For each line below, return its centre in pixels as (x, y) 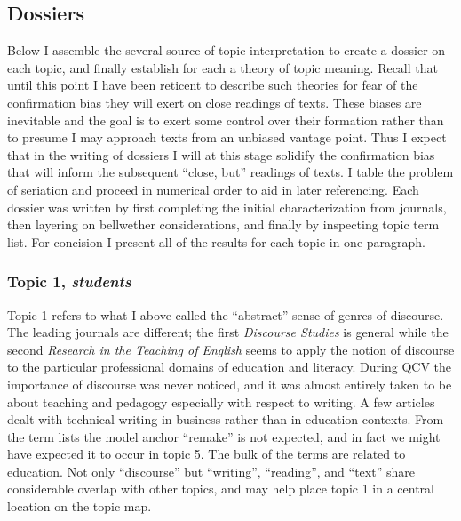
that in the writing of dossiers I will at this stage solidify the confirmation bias (221, 154)
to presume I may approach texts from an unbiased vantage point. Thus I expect (227, 137)
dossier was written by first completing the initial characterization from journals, (227, 207)
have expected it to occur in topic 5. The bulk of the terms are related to (207, 454)
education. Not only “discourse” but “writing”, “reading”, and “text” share (211, 471)
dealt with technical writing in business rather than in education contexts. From (226, 419)
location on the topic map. (79, 506)
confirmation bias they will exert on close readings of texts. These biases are (215, 102)
